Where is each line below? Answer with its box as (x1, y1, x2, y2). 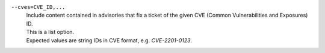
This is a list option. (26, 29, 75, 36)
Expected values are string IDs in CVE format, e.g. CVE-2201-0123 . (26, 36, 193, 44)
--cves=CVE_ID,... (11, 4, 66, 10)
